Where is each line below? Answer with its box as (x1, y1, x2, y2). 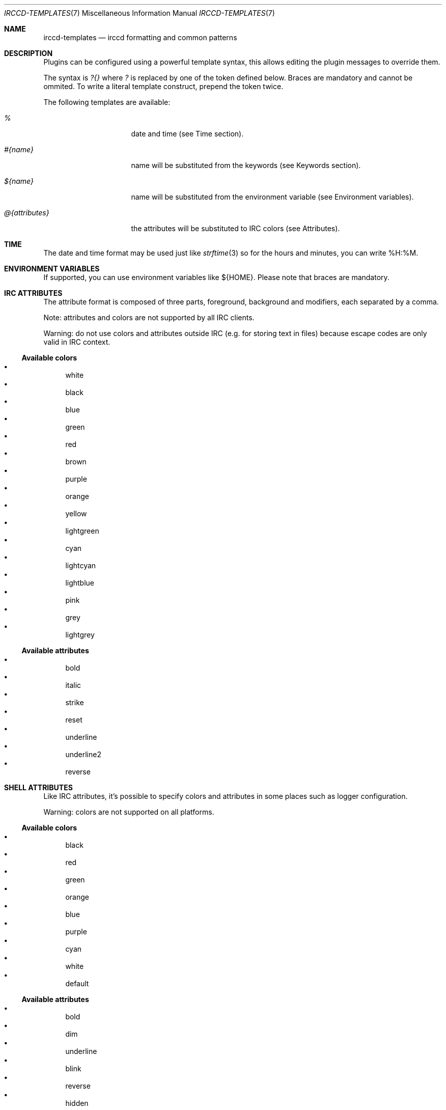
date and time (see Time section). (131, 129, 244, 138)
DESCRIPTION (4, 49, 53, 58)
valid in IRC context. (43, 338, 110, 346)
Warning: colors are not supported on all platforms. (43, 808, 214, 816)
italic (65, 681, 81, 689)
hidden (65, 1099, 89, 1107)
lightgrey (65, 630, 95, 639)
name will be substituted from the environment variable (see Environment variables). (131, 192, 414, 201)
